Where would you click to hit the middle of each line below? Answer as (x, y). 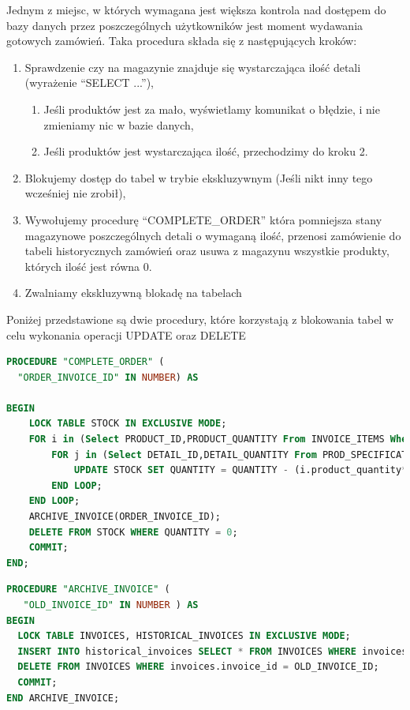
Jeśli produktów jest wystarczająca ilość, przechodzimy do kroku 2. (206, 151)
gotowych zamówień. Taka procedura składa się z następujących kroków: (182, 41)
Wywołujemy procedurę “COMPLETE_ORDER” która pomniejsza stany (203, 219)
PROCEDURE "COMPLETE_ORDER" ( (86, 362)
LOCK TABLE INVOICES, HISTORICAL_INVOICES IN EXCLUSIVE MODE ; (184, 636)
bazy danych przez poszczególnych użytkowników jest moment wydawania (185, 25)
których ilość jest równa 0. (88, 266)
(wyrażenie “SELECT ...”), (89, 83)
